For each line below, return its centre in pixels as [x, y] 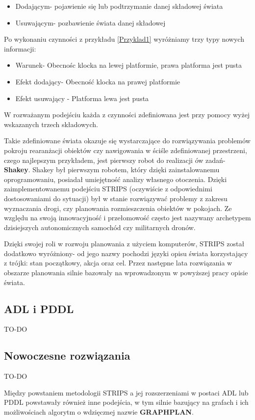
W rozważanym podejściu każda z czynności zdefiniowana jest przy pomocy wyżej [127, 115]
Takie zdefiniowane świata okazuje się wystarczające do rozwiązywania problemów [127, 141]
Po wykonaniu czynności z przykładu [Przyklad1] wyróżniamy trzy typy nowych [124, 39]
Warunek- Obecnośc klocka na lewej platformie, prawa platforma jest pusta [129, 65]
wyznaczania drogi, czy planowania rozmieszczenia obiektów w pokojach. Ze [118, 208]
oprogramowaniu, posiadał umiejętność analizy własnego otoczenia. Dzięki [115, 179]
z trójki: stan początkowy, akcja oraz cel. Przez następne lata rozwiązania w [118, 263]
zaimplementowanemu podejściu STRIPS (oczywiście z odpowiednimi [108, 189]
